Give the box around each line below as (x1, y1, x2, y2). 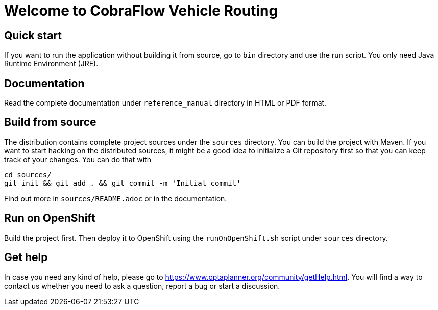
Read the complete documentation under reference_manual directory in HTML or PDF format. (4, 98, 327, 108)
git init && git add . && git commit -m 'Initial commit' (4, 178, 241, 187)
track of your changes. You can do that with (4, 154, 151, 164)
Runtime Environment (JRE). (4, 59, 99, 68)
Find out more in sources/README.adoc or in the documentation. (4, 194, 227, 203)
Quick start (4, 29, 62, 42)
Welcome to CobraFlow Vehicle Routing (4, 2, 278, 19)
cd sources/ (4, 170, 52, 179)
